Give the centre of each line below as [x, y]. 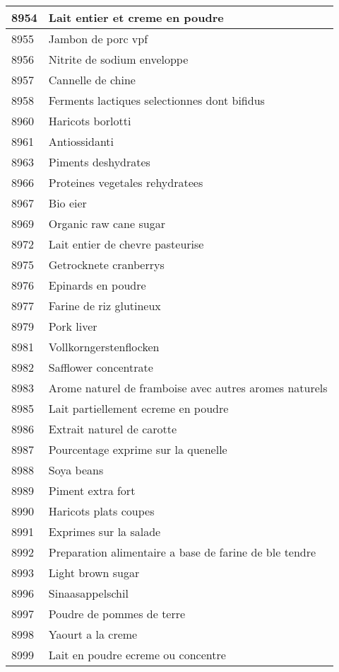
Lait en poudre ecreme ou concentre [137, 655]
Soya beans [76, 470]
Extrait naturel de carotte [113, 429]
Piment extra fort [92, 490]
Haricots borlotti [90, 121]
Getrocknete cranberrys [106, 264]
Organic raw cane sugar [107, 223]
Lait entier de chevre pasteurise [126, 244]
